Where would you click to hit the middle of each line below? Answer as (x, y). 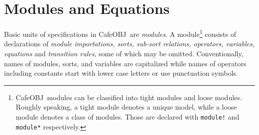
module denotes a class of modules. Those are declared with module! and (128, 116)
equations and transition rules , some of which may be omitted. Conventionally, (124, 53)
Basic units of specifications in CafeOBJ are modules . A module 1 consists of (120, 33)
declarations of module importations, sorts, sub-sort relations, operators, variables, (129, 44)
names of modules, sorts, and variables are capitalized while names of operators (125, 63)
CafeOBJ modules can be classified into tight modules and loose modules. (129, 97)
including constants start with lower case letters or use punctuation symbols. (121, 73)
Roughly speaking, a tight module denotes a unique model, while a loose (126, 107)
